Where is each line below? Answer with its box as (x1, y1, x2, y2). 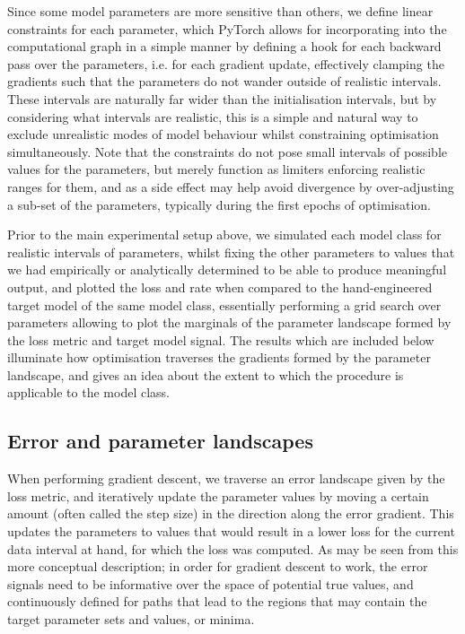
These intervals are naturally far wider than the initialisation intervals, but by (7, 89, 437, 108)
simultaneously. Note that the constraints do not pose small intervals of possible (7, 142, 447, 161)
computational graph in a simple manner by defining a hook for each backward (7, 37, 442, 56)
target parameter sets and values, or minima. (7, 610, 255, 629)
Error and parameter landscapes (7, 427, 313, 455)
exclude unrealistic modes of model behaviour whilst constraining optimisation (7, 125, 439, 143)
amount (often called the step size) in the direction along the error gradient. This (7, 504, 454, 523)
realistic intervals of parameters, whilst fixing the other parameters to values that (7, 242, 455, 261)
